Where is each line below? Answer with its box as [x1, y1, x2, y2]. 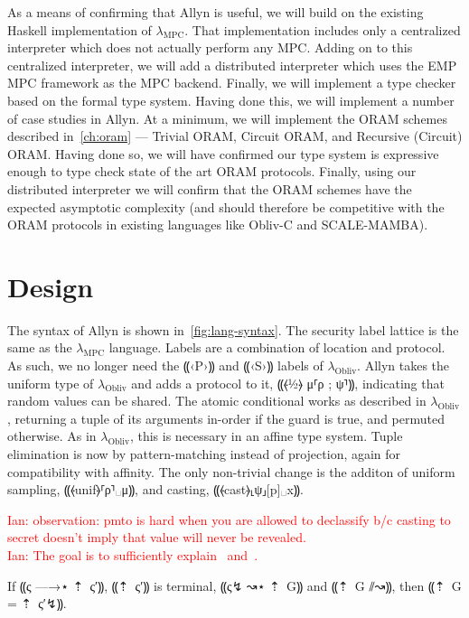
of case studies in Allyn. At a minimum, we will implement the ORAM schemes [7, 108, 448, 127]
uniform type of [7, 373, 94, 392]
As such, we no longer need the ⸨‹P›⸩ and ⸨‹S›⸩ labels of [7, 356, 324, 375]
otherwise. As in [7, 426, 97, 445]
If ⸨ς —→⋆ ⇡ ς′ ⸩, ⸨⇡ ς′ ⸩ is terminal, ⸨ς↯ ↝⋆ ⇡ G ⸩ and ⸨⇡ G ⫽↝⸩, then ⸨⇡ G [7, 576, 462, 595]
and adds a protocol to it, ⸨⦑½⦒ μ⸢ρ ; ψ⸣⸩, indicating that [131, 373, 445, 392]
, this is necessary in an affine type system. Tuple [129, 426, 403, 445]
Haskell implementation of [7, 20, 152, 39]
